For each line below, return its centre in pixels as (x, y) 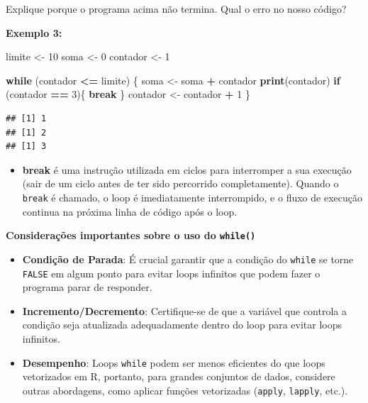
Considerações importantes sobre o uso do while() (131, 235)
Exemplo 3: (34, 32)
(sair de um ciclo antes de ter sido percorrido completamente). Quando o (180, 183)
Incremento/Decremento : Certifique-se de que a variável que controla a (184, 310)
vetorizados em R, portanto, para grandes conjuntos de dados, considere (179, 376)
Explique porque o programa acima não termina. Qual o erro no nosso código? (176, 9)
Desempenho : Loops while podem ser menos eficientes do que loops (174, 362)
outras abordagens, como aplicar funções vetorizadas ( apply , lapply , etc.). (185, 390)
